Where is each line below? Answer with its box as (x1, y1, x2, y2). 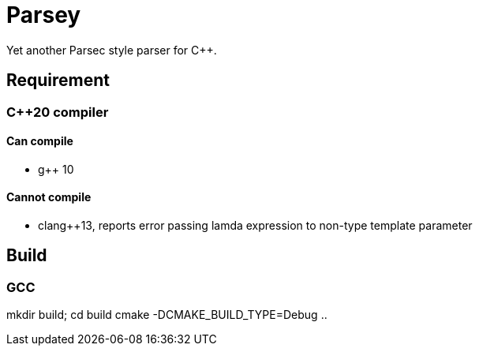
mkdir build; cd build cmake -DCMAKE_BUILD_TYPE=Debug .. (6, 308, 327, 322)
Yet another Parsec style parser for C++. (6, 43, 217, 57)
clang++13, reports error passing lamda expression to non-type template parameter (38, 219, 473, 233)
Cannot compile (6, 190, 92, 204)
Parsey (6, 2, 81, 28)
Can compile (6, 134, 73, 148)
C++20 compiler (6, 103, 109, 120)
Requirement (6, 70, 110, 91)
